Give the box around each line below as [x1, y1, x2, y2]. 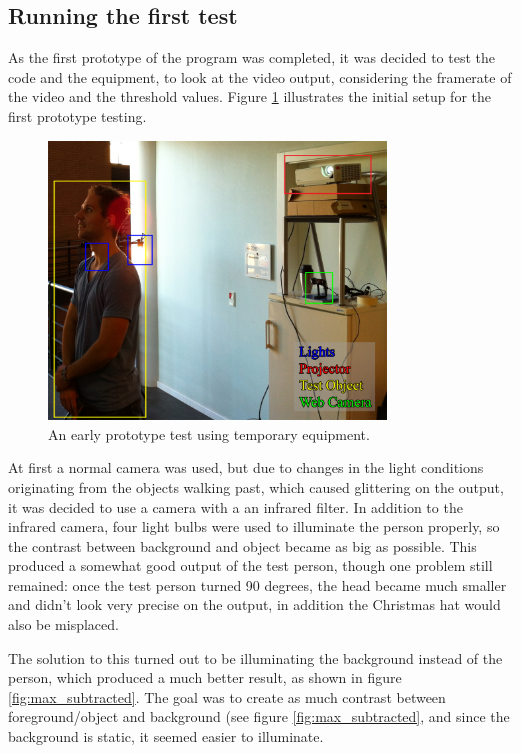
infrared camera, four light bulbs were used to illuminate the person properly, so [8, 516, 500, 537]
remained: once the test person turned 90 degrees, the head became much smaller [8, 574, 507, 595]
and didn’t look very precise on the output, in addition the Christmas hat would [8, 594, 501, 615]
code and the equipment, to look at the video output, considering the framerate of [8, 66, 512, 87]
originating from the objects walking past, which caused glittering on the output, [8, 476, 504, 497]
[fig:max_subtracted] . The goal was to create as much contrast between [8, 686, 446, 707]
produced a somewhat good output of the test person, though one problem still [8, 555, 493, 576]
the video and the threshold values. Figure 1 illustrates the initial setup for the [8, 86, 491, 107]
